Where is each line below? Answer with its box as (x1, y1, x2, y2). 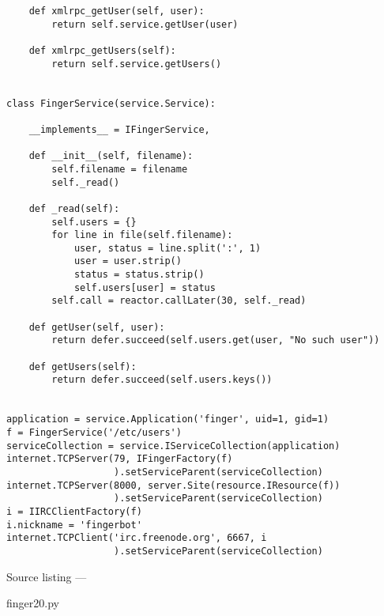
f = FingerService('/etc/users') (6, 427, 182, 438)
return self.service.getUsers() (51, 58, 222, 70)
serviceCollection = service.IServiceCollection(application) (6, 440, 341, 452)
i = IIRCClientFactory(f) (6, 505, 142, 517)
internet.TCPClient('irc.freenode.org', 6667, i (6, 532, 267, 544)
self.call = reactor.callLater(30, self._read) (51, 295, 307, 307)
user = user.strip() (73, 255, 182, 267)
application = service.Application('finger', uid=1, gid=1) (6, 414, 329, 425)
